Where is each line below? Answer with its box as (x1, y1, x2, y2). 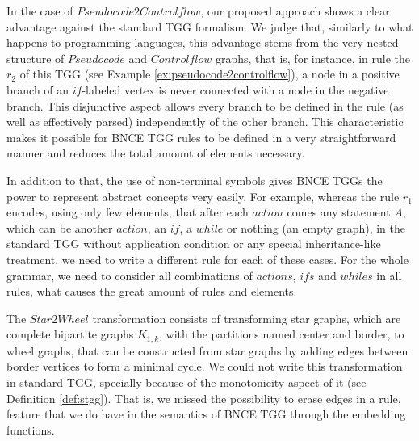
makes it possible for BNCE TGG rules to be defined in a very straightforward (6, 128, 396, 145)
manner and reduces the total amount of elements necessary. (6, 145, 305, 162)
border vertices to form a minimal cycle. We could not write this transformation (6, 358, 403, 375)
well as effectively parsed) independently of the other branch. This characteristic (6, 113, 404, 130)
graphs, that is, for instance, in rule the (215, 49, 411, 66)
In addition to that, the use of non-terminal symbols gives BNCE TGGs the (6, 171, 383, 188)
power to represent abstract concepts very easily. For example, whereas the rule (6, 187, 400, 204)
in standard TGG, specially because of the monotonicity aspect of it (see (6, 373, 367, 390)
